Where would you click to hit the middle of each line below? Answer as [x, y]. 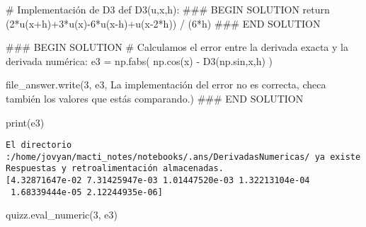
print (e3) [25, 122]
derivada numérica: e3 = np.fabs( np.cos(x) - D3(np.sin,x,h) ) [139, 60]
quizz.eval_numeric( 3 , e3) [62, 215]
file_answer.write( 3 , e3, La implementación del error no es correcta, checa [166, 85]
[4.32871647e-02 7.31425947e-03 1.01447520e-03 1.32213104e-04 [158, 181]
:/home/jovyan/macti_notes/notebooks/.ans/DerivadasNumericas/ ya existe [183, 157]
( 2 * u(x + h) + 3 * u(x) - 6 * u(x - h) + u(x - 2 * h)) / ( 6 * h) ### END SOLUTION [163, 23]
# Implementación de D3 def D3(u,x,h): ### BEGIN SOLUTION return [168, 9]
